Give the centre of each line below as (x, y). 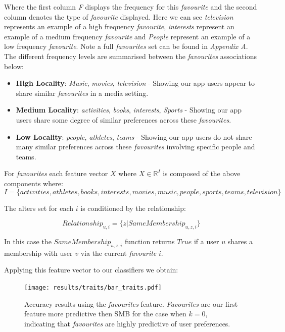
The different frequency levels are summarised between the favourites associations (130, 56)
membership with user (38, 253)
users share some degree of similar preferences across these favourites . (124, 119)
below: (14, 66)
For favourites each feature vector (56, 173)
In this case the (28, 241)
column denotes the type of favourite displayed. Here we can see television (119, 16)
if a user (206, 241)
